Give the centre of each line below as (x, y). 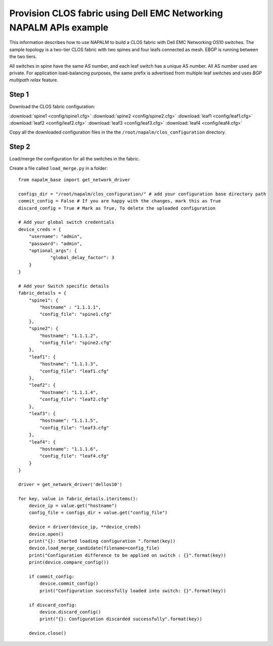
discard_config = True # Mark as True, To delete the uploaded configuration (117, 208)
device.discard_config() (70, 612)
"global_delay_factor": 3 (82, 258)
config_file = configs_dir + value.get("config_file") (98, 513)
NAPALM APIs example (59, 27)
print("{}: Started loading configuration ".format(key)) (102, 541)
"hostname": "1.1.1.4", (69, 392)
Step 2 (20, 147)
